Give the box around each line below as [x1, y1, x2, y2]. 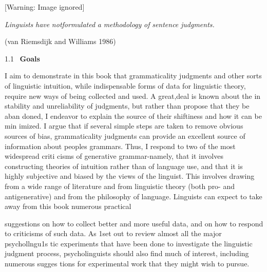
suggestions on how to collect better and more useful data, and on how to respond [5, 218, 263, 228]
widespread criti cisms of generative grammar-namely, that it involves [5, 151, 223, 161]
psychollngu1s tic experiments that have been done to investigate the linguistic [5, 238, 253, 248]
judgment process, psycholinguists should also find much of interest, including [5, 248, 249, 259]
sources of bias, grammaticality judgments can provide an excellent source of [5, 130, 245, 141]
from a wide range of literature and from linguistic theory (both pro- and [5, 180, 235, 191]
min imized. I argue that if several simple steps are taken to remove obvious [5, 120, 243, 131]
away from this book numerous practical [5, 201, 131, 212]
